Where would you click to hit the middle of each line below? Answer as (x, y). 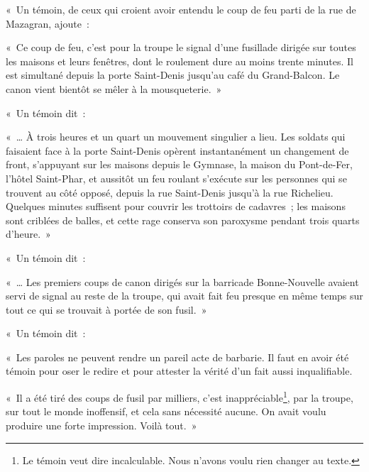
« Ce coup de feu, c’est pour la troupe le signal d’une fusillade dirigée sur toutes (181, 47)
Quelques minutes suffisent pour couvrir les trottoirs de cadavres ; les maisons (176, 206)
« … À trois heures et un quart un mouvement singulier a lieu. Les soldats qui (176, 137)
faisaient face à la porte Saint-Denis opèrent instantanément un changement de (177, 150)
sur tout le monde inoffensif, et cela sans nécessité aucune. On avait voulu (166, 411)
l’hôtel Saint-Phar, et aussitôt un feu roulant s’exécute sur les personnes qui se (176, 178)
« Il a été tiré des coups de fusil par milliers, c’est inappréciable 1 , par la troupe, (180, 396)
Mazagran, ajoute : (48, 23)
